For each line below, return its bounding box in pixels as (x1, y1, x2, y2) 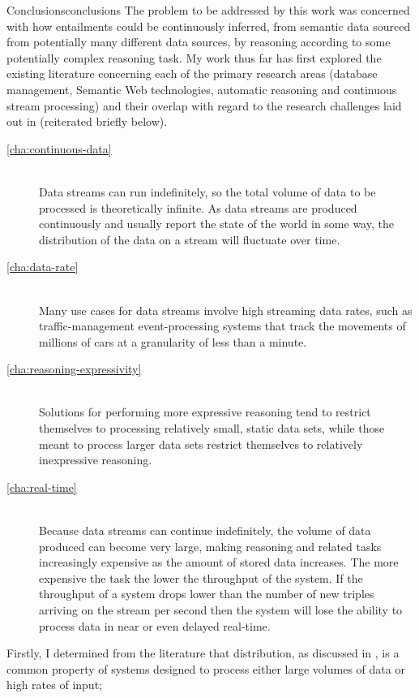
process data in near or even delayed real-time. (39, 617, 271, 634)
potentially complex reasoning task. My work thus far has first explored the (6, 49, 382, 66)
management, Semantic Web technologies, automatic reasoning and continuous (6, 80, 397, 97)
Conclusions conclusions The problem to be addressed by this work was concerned (6, 2, 410, 18)
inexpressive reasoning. (39, 451, 152, 468)
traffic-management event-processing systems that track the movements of (39, 317, 406, 334)
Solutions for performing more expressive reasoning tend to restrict (39, 403, 371, 420)
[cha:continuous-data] (6, 140, 112, 157)
